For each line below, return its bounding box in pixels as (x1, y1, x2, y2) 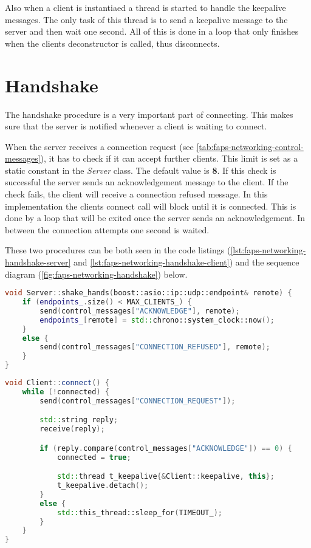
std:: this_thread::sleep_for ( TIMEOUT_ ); (56, 508, 222, 517)
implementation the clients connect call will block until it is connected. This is (5, 199, 296, 212)
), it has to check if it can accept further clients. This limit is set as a (40, 152, 298, 165)
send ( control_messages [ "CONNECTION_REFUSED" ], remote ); (39, 343, 270, 352)
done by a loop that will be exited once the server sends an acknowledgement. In (5, 211, 306, 224)
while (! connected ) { (22, 387, 109, 396)
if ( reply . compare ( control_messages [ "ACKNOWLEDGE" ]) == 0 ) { (39, 444, 292, 453)
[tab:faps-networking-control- (196, 140, 304, 152)
